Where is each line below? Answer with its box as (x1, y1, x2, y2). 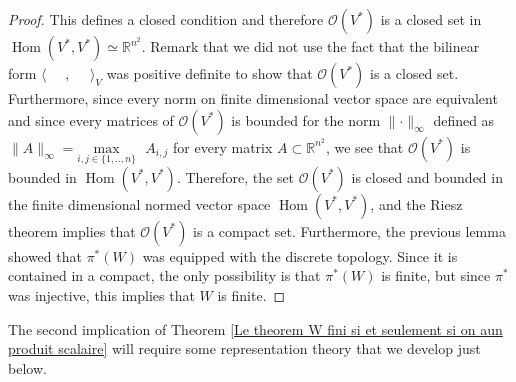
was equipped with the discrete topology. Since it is (142, 245, 458, 266)
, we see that (325, 136, 404, 157)
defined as (433, 109, 495, 130)
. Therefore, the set (176, 166, 295, 187)
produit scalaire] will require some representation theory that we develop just (8, 338, 481, 359)
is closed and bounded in (351, 166, 503, 187)
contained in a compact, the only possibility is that (8, 265, 321, 286)
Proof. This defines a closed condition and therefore (8, 9, 324, 29)
